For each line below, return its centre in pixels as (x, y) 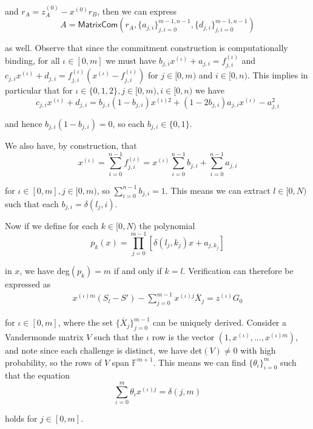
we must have (131, 60)
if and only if (138, 271)
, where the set (86, 322)
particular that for (39, 90)
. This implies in (278, 75)
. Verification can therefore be (238, 271)
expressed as (28, 284)
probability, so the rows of (53, 362)
